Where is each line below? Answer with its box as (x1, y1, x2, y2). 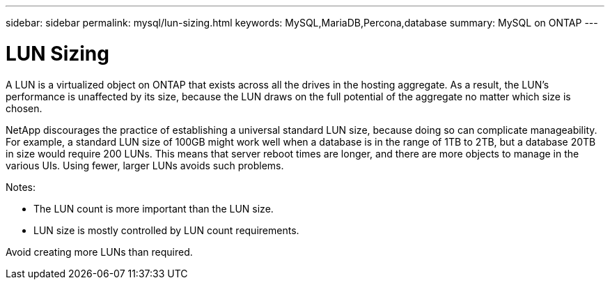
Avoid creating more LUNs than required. (6, 245, 193, 258)
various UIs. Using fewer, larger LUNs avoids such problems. (6, 159, 284, 171)
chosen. (6, 102, 42, 114)
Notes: (6, 180, 36, 193)
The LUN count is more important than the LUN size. (33, 202, 274, 215)
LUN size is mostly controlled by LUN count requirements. (33, 224, 299, 236)
